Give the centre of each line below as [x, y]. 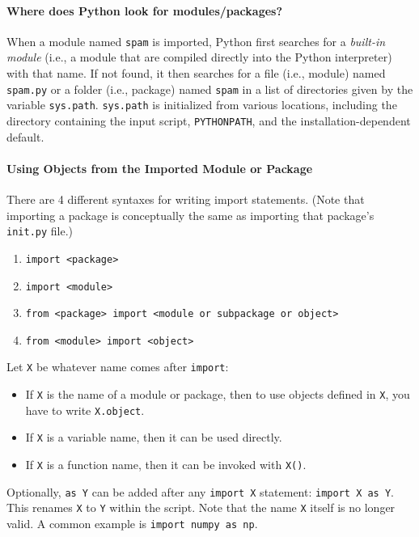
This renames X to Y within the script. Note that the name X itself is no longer [201, 507]
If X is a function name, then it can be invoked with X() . [166, 465]
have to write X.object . [85, 410]
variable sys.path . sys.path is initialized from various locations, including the [202, 105]
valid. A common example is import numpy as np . [132, 524]
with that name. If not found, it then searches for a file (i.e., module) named [196, 73]
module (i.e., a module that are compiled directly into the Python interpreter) [199, 57]
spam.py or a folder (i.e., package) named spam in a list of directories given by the [210, 89]
